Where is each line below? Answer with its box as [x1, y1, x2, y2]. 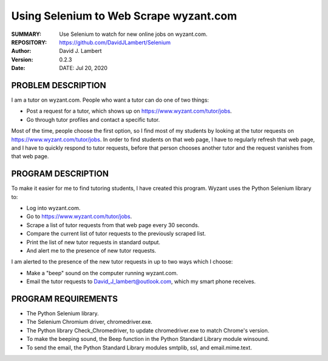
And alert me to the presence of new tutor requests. [26, 247, 157, 254]
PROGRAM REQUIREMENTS [11, 293, 118, 304]
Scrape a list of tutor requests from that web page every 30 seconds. [26, 221, 200, 228]
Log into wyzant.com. [26, 205, 81, 212]
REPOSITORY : [11, 38, 47, 46]
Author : [11, 47, 32, 55]
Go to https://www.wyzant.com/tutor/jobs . [26, 213, 132, 220]
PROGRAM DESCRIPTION [11, 169, 109, 179]
